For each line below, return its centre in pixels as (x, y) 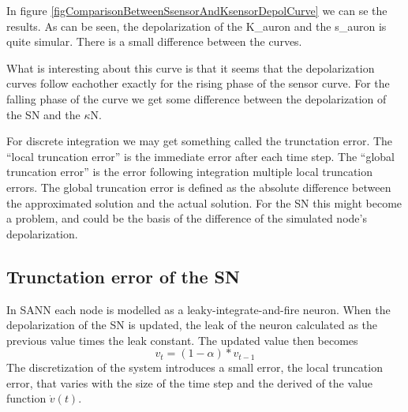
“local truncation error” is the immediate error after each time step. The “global (200, 156)
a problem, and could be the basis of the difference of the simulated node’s (187, 218)
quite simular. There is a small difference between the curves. (154, 41)
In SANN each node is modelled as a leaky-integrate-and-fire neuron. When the (198, 309)
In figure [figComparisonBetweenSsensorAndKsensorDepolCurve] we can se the (197, 10)
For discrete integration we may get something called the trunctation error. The (200, 141)
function (26, 398)
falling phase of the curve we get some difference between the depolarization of (197, 98)
